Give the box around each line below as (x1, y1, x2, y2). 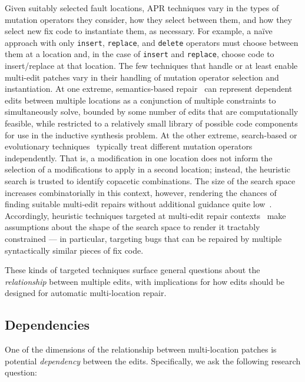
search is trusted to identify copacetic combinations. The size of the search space (5, 175, 296, 187)
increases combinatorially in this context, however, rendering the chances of (5, 186, 277, 198)
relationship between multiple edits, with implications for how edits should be (5, 275, 285, 287)
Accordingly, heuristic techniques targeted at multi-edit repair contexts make (5, 209, 286, 221)
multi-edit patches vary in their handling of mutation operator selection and (5, 71, 279, 83)
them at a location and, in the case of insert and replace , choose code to (5, 48, 274, 60)
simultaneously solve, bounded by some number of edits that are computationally (5, 105, 299, 118)
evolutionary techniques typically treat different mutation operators (5, 140, 253, 152)
